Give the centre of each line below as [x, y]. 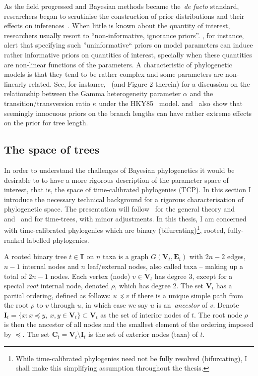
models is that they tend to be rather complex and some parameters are [114, 74]
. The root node [218, 314]
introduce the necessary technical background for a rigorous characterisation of [124, 199]
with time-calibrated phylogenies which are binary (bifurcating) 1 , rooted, [115, 229]
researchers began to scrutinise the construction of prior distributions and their [124, 16]
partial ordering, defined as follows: [57, 295]
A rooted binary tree [35, 256]
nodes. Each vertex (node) [90, 276]
